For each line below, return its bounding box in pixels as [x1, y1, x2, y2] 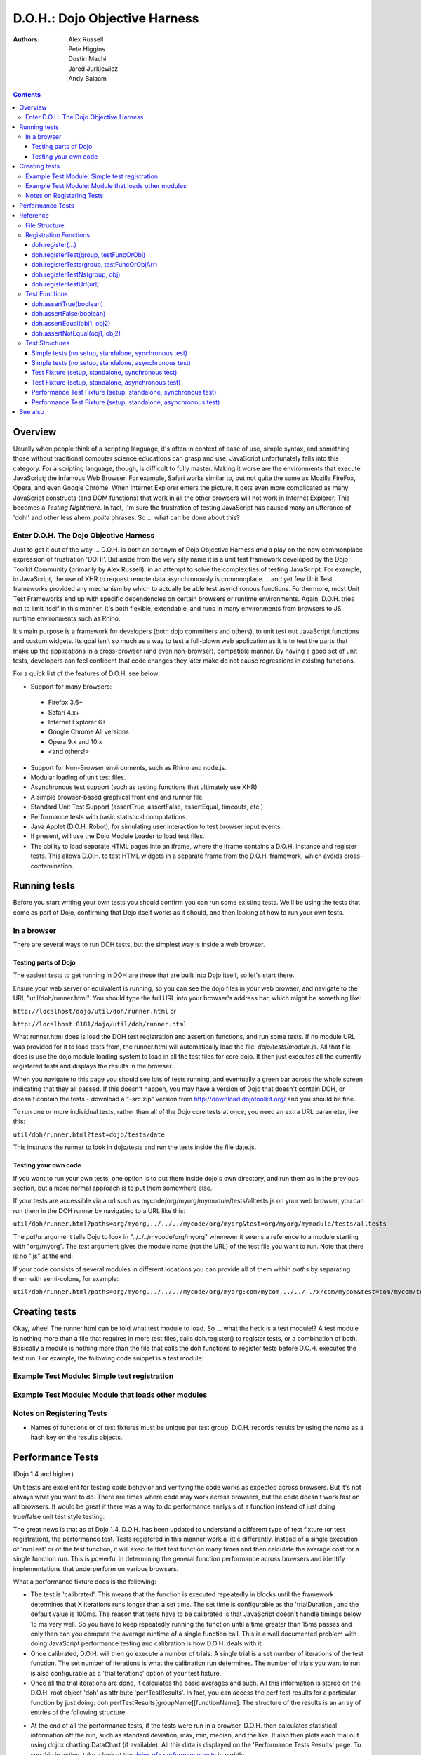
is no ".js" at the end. [13, 1252, 74, 1260]
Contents [13, 90, 41, 98]
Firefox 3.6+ [48, 698, 83, 707]
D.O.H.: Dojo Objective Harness [13, 11, 199, 26]
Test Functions [25, 290, 68, 298]
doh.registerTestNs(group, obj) [32, 270, 121, 279]
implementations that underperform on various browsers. [13, 1564, 179, 1572]
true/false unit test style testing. [13, 1512, 105, 1521]
